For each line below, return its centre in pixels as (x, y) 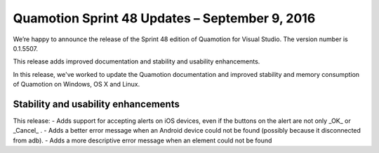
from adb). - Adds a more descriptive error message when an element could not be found (142, 140)
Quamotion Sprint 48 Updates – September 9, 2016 (164, 18)
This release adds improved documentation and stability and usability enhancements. (137, 61)
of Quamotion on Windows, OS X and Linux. (77, 85)
